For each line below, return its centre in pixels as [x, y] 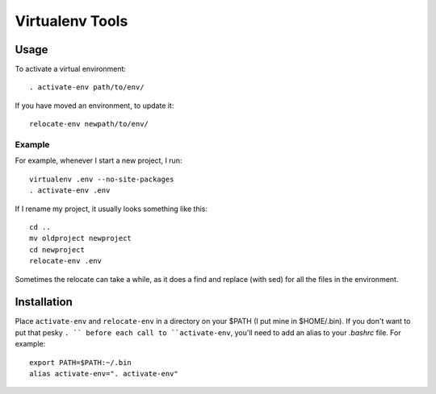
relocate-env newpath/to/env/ [89, 124]
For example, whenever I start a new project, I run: [99, 160]
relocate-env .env [66, 261]
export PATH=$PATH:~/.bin [81, 362]
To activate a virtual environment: [71, 69]
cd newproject [57, 249]
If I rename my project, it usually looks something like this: [111, 209]
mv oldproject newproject [81, 238]
